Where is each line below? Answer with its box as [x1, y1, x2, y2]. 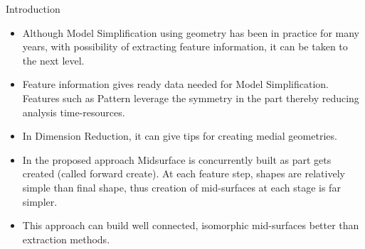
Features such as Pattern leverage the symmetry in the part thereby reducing [22, 90, 359, 105]
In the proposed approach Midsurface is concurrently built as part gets [22, 152, 332, 167]
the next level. [22, 52, 85, 67]
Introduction [6, 1, 60, 16]
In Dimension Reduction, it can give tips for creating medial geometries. [22, 128, 337, 143]
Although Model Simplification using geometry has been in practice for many [22, 25, 359, 40]
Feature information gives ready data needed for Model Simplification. [22, 77, 329, 92]
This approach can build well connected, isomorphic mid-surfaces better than [22, 218, 359, 233]
